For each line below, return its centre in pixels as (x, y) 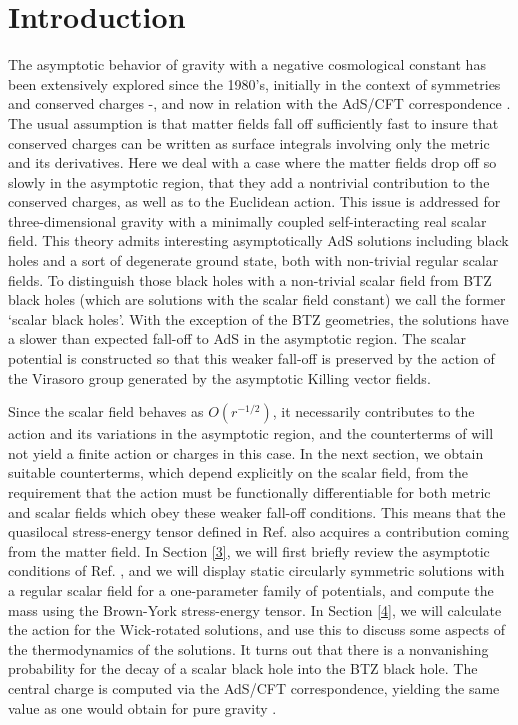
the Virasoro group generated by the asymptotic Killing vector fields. (219, 377)
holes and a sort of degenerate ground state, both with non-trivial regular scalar (253, 260)
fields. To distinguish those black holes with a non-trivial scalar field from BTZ (250, 279)
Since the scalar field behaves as (106, 411)
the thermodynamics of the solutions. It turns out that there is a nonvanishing (248, 648)
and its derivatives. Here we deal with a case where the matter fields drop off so (252, 162)
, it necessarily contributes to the (373, 411)
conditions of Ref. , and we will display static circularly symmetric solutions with (256, 570)
